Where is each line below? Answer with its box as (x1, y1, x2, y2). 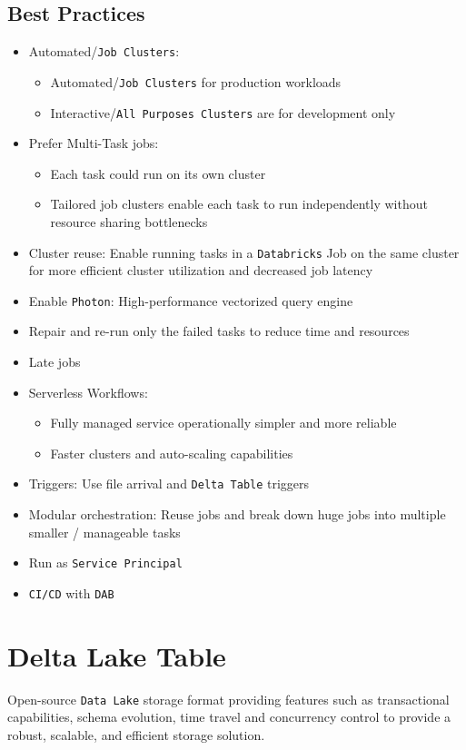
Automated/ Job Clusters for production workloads (50, 72, 342, 91)
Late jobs (28, 352, 81, 371)
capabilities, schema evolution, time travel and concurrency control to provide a (7, 707, 451, 726)
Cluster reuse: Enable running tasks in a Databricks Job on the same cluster (28, 242, 460, 262)
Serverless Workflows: (28, 382, 148, 401)
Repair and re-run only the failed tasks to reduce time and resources (28, 321, 410, 340)
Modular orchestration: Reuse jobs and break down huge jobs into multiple (28, 505, 446, 524)
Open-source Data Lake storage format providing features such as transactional (7, 689, 450, 708)
